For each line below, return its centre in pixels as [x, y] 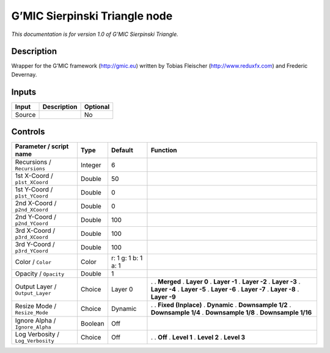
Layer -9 [163, 297]
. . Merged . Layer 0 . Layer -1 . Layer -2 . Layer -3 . [226, 282]
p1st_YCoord [31, 196]
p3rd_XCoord [31, 237]
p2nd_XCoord [31, 210]
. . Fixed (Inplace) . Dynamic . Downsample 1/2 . [221, 305]
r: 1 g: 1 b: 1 [127, 258]
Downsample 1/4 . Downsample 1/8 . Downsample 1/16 [231, 313]
